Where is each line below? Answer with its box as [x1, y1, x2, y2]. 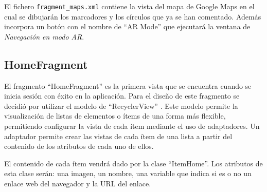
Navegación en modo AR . [4, 31, 84, 42]
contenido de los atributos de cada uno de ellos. [4, 141, 154, 151]
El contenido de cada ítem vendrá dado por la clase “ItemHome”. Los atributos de [4, 158, 263, 168]
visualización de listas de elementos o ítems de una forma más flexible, [4, 110, 226, 121]
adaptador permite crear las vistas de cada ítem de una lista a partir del [4, 130, 233, 141]
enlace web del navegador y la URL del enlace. [4, 178, 151, 188]
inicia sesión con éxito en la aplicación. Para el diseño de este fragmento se [4, 90, 240, 101]
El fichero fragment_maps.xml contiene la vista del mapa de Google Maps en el [4, 1, 255, 11]
